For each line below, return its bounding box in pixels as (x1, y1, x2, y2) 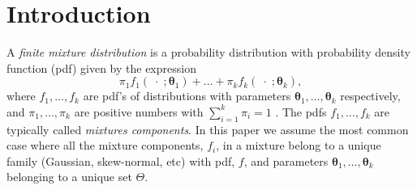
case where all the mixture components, (6, 137, 204, 154)
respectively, (340, 87, 401, 104)
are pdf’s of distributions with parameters (83, 87, 291, 104)
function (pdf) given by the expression (6, 59, 196, 76)
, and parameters (243, 152, 329, 169)
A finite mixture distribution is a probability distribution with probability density (6, 44, 411, 61)
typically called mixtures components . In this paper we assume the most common (6, 120, 409, 137)
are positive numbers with (74, 103, 204, 120)
